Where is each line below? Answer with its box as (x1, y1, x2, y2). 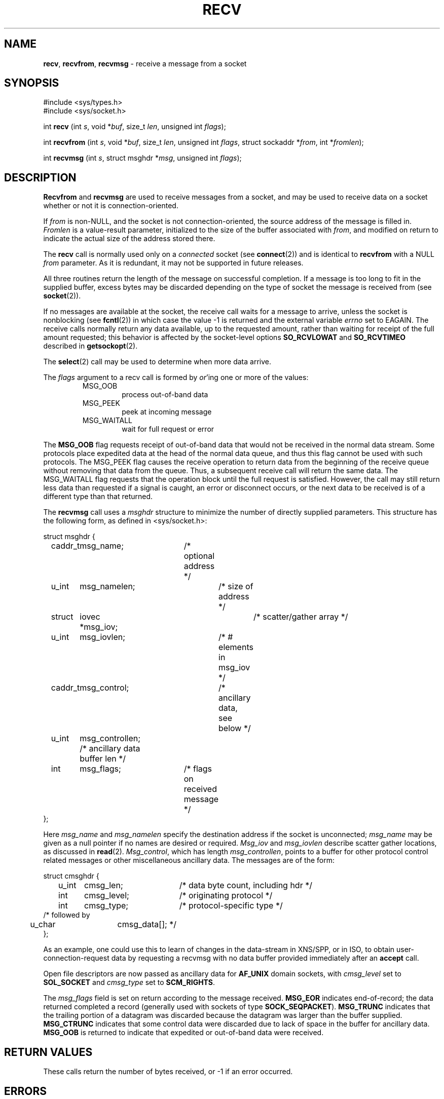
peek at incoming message (122, 407, 212, 416)
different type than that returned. (43, 492, 153, 501)
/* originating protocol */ (179, 890, 273, 901)
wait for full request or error (122, 425, 214, 434)
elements (218, 642, 253, 653)
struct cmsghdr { (43, 871, 99, 881)
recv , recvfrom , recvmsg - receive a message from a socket (43, 59, 247, 68)
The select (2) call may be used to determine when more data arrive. (43, 357, 271, 366)
